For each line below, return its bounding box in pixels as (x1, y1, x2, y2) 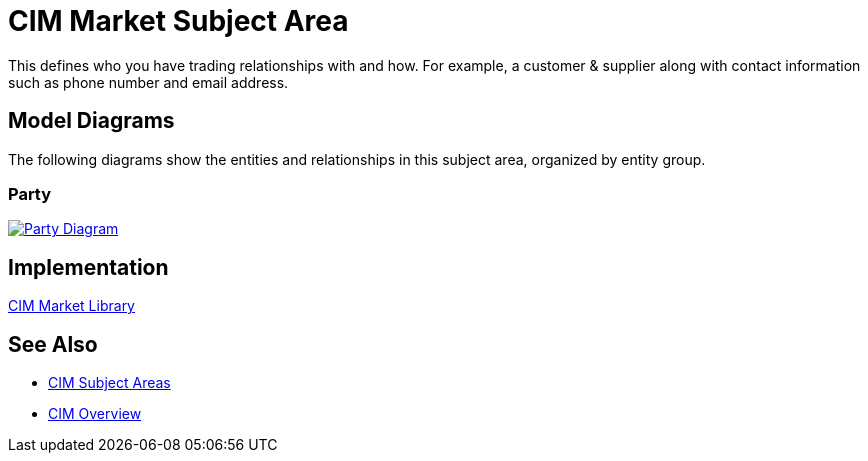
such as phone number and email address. (8, 73, 289, 91)
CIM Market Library (8, 297, 135, 315)
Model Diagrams (8, 108, 175, 134)
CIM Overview (48, 405, 142, 423)
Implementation (8, 254, 169, 280)
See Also (8, 331, 98, 357)
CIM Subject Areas (48, 374, 171, 392)
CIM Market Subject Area (8, 4, 349, 38)
